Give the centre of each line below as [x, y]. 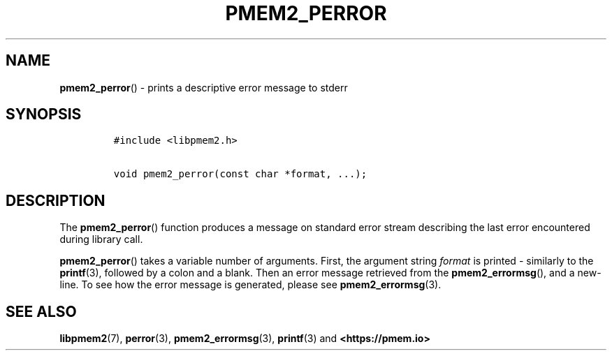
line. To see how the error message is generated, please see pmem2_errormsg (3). [250, 285]
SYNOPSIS [44, 114]
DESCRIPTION [56, 200]
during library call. [101, 239]
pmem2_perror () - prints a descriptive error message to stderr [204, 87]
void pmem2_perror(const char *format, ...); [240, 174]
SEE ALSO [41, 311]
